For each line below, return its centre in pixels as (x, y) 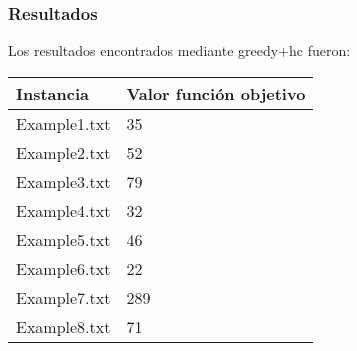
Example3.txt (63, 181)
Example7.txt (63, 297)
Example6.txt (63, 268)
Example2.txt (63, 152)
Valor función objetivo (216, 93)
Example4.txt (63, 210)
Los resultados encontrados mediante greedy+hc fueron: (179, 50)
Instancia (53, 93)
